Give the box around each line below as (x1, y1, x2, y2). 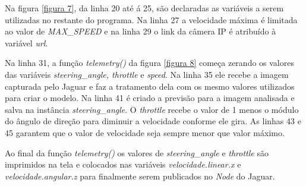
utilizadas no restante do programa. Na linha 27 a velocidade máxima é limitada (5, 13, 298, 26)
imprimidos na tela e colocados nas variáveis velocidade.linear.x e (5, 158, 241, 171)
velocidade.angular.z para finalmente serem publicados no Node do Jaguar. (5, 169, 275, 182)
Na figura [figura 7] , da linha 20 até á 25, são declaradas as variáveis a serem (5, 2, 284, 14)
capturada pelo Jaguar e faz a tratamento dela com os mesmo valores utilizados (5, 80, 295, 92)
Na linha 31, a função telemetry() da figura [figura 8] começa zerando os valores (5, 56, 294, 69)
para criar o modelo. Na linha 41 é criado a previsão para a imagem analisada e (5, 92, 295, 104)
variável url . (5, 36, 48, 49)
